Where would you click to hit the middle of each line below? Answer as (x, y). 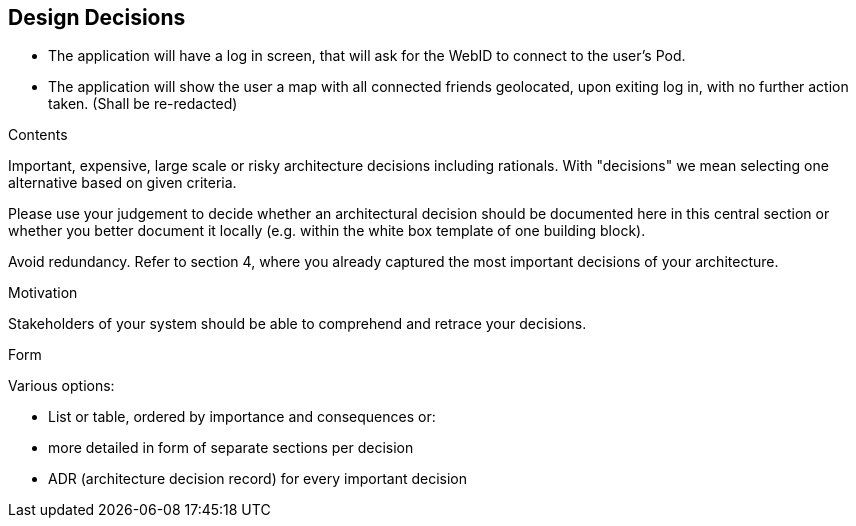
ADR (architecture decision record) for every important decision (258, 479)
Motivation (43, 293)
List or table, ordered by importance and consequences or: (242, 417)
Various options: (61, 386)
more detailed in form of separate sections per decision (231, 448)
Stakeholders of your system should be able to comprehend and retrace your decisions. (297, 324)
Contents (38, 135)
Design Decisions (97, 17)
